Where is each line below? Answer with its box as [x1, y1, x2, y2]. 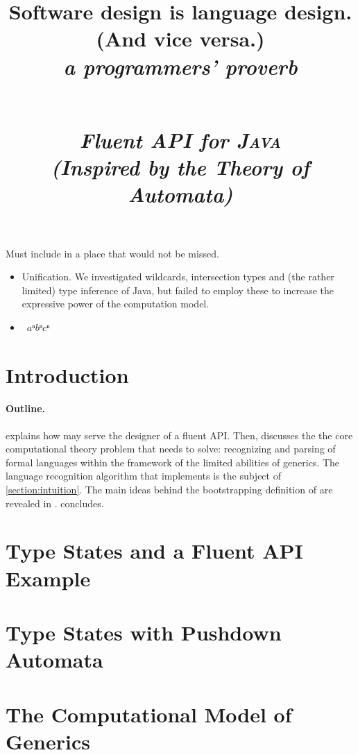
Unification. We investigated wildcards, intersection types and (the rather [22, 269, 334, 284]
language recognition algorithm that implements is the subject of [6, 468, 281, 483]
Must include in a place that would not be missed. [6, 246, 219, 260]
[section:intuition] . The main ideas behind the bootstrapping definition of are [6, 482, 333, 497]
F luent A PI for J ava [79, 125, 282, 154]
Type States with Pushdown [6, 618, 282, 646]
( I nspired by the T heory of [51, 153, 310, 182]
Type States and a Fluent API [6, 536, 303, 565]
